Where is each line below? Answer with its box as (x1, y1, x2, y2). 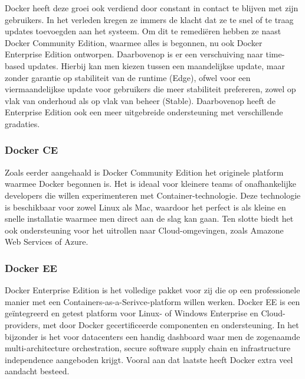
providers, (5, 318, 41, 331)
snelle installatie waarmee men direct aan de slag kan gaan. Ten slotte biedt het (5, 212, 294, 225)
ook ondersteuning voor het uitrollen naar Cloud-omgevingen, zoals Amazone (5, 223, 284, 236)
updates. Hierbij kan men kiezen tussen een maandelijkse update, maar (27, 59, 285, 72)
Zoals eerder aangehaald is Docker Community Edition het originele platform (5, 166, 284, 178)
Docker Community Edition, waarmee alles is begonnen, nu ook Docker (5, 36, 263, 48)
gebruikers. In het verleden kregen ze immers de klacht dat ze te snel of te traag (5, 13, 294, 25)
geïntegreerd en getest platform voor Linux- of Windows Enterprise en (5, 307, 258, 319)
